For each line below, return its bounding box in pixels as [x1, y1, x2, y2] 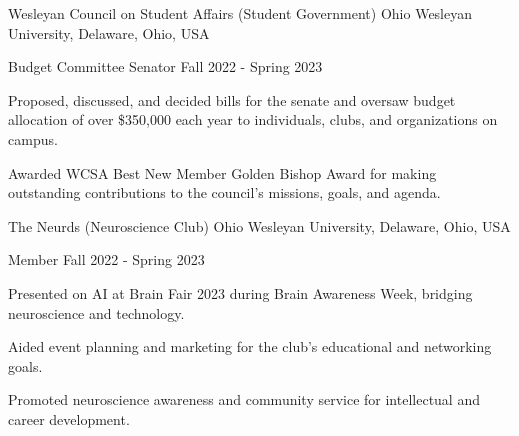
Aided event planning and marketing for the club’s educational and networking [8, 336, 492, 357]
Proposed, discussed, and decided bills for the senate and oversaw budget [8, 89, 456, 110]
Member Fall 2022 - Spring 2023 [8, 249, 205, 270]
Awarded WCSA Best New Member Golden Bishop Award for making [8, 162, 437, 183]
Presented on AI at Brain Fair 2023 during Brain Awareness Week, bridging [8, 282, 473, 303]
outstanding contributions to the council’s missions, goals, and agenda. [8, 182, 441, 203]
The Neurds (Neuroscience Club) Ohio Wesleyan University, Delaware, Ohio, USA [8, 215, 511, 236]
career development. [8, 408, 130, 429]
